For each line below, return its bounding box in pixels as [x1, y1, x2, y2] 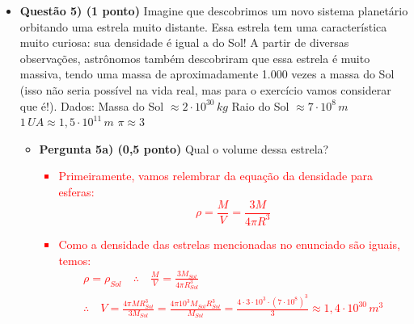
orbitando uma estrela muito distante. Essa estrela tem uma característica [19, 18, 387, 35]
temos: [58, 251, 91, 268]
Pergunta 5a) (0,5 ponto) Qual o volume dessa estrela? [39, 140, 329, 157]
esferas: [58, 183, 95, 200]
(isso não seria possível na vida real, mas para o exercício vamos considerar [19, 81, 391, 98]
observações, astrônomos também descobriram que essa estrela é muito [19, 49, 370, 66]
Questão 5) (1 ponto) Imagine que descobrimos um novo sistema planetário [19, 2, 408, 19]
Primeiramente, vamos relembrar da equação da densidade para [58, 167, 374, 184]
